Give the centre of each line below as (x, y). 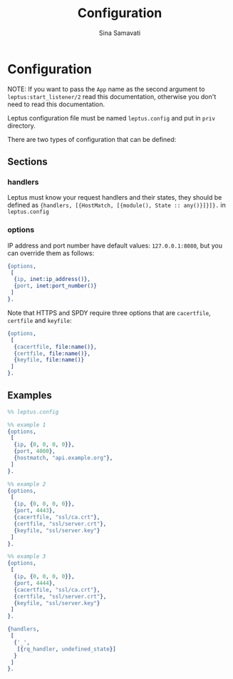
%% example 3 (27, 557)
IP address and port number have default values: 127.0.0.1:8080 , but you (115, 245)
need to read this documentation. (56, 104)
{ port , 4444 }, (35, 583)
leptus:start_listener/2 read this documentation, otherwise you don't (112, 96)
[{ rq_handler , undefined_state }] (66, 649)
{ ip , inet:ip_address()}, (52, 280)
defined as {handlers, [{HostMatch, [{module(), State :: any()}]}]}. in (116, 205)
